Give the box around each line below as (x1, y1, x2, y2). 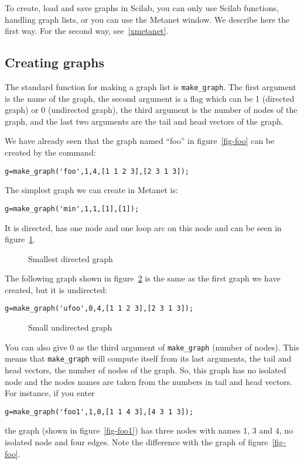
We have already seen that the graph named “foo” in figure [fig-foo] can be (5, 135, 275, 147)
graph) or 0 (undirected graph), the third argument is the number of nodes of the (5, 104, 298, 116)
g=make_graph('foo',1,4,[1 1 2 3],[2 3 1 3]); (5, 167, 189, 176)
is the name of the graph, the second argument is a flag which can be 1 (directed (5, 92, 295, 104)
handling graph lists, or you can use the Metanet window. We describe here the (5, 13, 290, 25)
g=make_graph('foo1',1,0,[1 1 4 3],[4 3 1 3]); (5, 407, 194, 416)
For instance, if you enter (5, 387, 95, 399)
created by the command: (5, 146, 96, 159)
